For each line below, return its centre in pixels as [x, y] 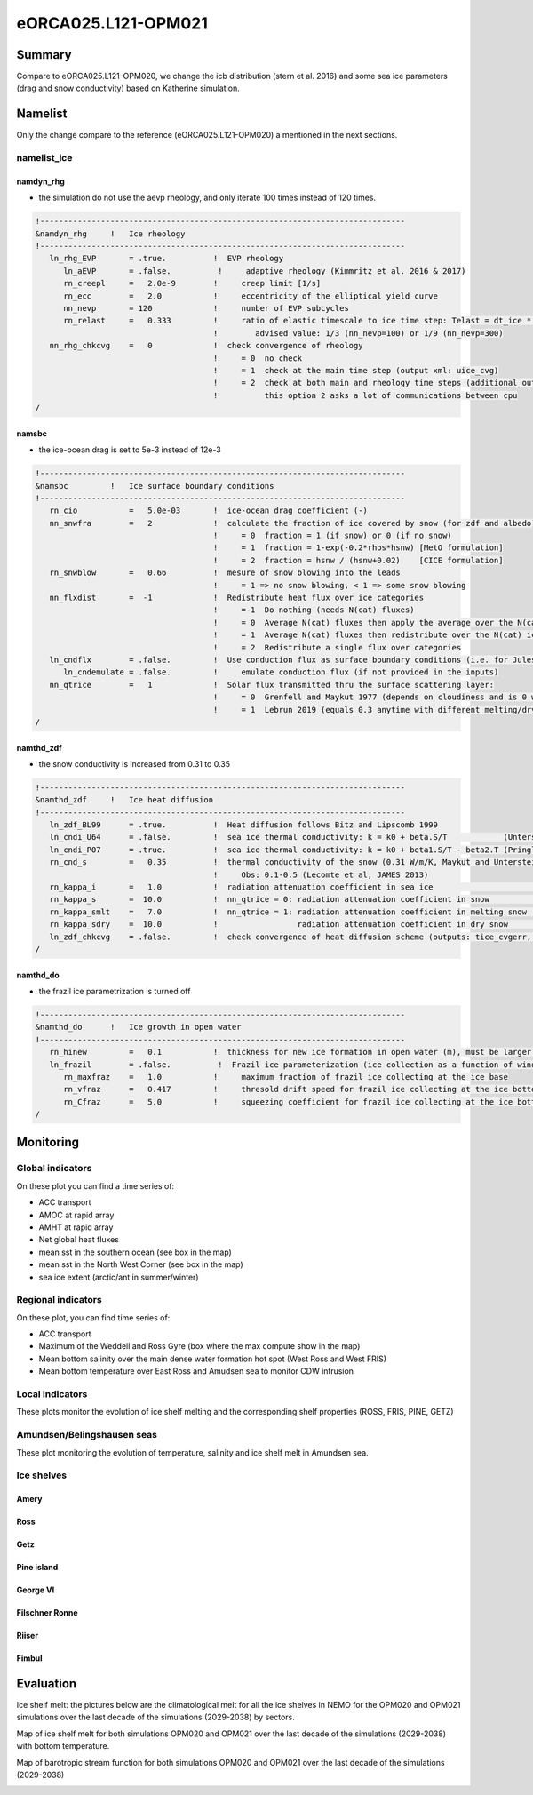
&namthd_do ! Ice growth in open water [138, 1027]
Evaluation [47, 1683]
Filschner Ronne [48, 1613]
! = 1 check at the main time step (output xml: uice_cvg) [356, 370]
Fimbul [30, 1658]
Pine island [37, 1568]
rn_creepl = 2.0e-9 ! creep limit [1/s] [192, 283]
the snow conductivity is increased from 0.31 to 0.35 [135, 763]
